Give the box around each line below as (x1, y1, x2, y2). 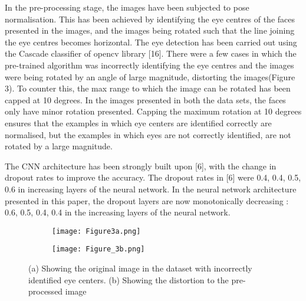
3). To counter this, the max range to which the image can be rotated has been (5, 82, 291, 94)
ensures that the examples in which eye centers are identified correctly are (5, 116, 272, 129)
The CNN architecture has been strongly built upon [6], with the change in (5, 159, 277, 172)
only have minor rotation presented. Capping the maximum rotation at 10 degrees (5, 105, 302, 117)
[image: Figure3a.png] (52, 227, 141, 235)
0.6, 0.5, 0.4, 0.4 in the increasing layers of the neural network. (5, 206, 231, 218)
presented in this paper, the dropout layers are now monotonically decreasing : (5, 194, 289, 207)
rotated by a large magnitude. (5, 140, 113, 152)
